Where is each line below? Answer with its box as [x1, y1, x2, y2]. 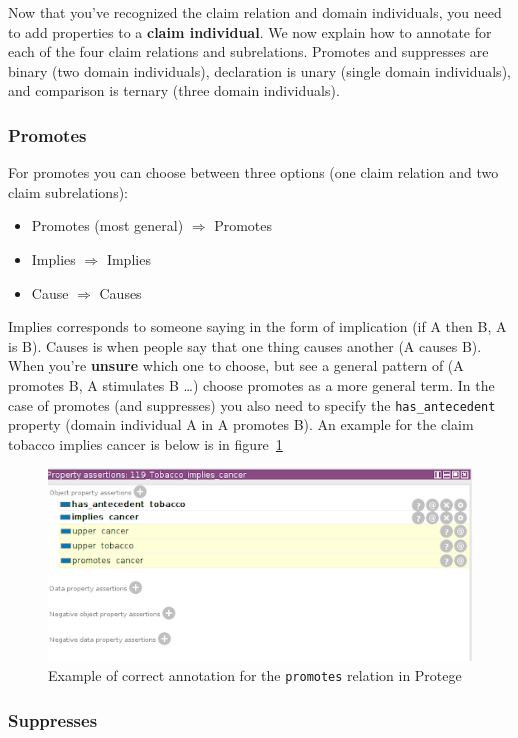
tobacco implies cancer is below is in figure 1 [8, 433, 283, 454]
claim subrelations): [8, 181, 128, 202]
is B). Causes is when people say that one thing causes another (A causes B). [8, 335, 482, 356]
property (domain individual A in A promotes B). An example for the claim [8, 414, 474, 435]
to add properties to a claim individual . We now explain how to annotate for [8, 21, 492, 42]
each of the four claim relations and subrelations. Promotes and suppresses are [8, 41, 489, 62]
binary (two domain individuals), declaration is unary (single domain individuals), [8, 60, 511, 81]
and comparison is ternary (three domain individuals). [8, 80, 340, 101]
